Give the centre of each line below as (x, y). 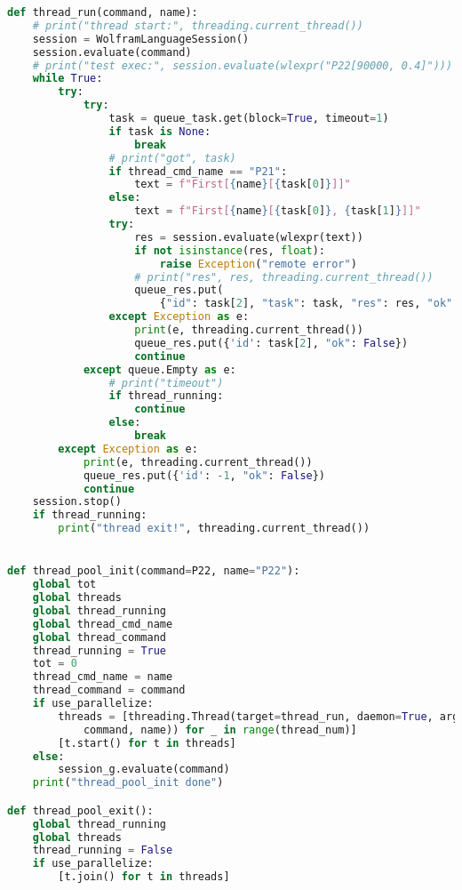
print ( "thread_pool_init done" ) (128, 783)
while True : (68, 79)
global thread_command (99, 637)
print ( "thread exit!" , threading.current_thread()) (214, 529)
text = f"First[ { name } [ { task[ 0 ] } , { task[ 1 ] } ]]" (278, 211)
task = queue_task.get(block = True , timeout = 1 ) (249, 118)
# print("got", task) (172, 158)
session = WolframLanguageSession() (141, 39)
